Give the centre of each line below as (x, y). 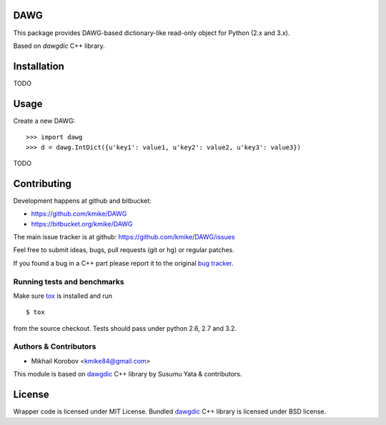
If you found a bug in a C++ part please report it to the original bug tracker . (123, 263)
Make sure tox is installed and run (63, 296)
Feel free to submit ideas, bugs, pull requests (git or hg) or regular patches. (124, 250)
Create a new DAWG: (44, 121)
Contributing (42, 183)
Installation (39, 66)
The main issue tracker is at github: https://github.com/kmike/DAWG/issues (124, 236)
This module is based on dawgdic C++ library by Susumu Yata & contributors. (128, 374)
